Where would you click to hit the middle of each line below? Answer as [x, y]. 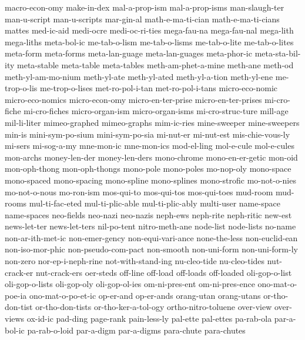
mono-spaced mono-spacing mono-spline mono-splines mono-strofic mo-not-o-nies [150, 180]
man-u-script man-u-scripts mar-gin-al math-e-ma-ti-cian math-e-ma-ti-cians [142, 19]
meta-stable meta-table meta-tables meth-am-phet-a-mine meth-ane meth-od [155, 64]
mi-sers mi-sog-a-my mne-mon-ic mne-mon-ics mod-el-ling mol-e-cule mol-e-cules [150, 146]
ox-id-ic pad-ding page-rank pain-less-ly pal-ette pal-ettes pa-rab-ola [149, 319]
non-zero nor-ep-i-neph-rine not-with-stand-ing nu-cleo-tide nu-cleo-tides [135, 261]
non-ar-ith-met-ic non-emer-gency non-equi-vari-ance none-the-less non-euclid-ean [151, 237]
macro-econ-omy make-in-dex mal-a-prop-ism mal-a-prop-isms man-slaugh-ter [145, 7]
